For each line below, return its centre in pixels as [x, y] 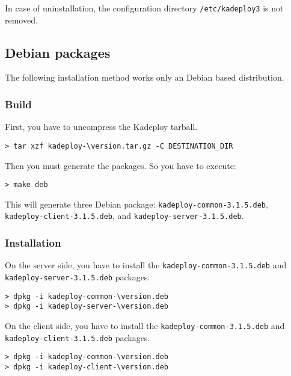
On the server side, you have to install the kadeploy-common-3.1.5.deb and [146, 265]
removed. [21, 20]
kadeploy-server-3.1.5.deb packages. [78, 276]
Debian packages [58, 52]
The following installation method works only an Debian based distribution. [145, 77]
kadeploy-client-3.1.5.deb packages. [78, 337]
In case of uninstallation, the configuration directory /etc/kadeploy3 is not [144, 8]
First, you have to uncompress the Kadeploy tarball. [101, 127]
